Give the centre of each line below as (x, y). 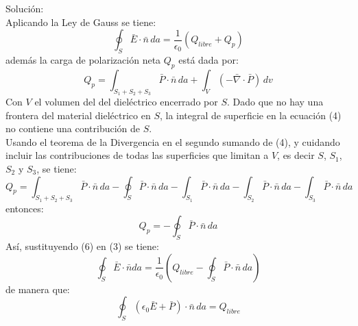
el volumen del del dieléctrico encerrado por (126, 101)
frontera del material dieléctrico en (78, 115)
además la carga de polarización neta (83, 59)
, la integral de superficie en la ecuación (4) (250, 115)
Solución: (25, 8)
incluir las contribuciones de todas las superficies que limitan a (137, 155)
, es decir (296, 155)
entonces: (25, 208)
